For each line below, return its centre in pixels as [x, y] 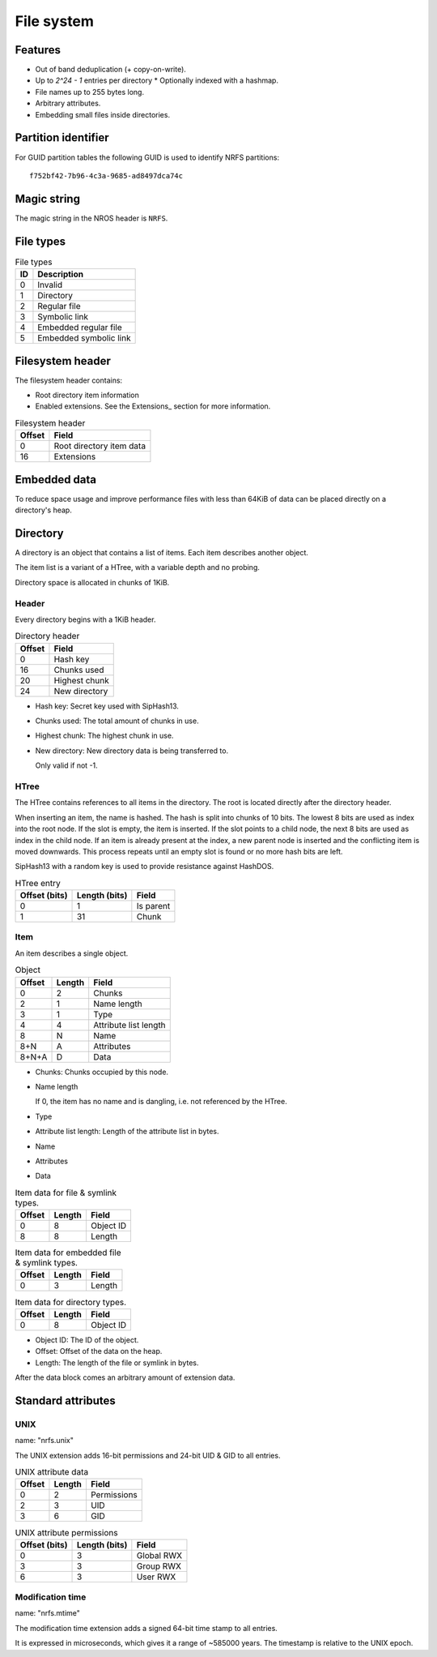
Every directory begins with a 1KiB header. [85, 619]
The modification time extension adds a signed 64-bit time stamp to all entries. [146, 1628]
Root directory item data [100, 446]
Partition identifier [62, 138]
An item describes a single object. [72, 953]
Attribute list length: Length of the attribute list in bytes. [127, 1132]
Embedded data [56, 480]
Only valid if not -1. [67, 765]
